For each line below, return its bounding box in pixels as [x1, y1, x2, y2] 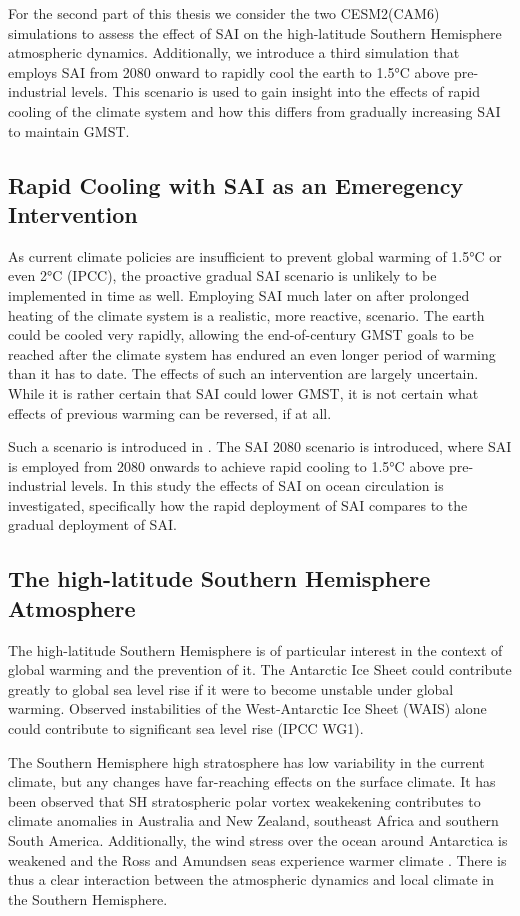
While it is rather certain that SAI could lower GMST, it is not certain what [8, 382, 479, 403]
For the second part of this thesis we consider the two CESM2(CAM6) [8, 3, 440, 23]
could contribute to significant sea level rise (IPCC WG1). [8, 718, 364, 739]
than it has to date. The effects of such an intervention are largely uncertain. [8, 363, 479, 384]
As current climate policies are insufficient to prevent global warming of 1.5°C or [8, 245, 502, 266]
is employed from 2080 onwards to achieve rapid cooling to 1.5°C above [8, 455, 445, 476]
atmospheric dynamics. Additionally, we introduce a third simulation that [8, 42, 460, 63]
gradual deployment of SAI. [8, 514, 177, 535]
